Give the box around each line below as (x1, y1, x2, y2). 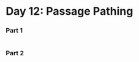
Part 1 (6, 26, 23, 35)
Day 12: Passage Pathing (6, 4, 133, 18)
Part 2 (6, 49, 24, 58)
